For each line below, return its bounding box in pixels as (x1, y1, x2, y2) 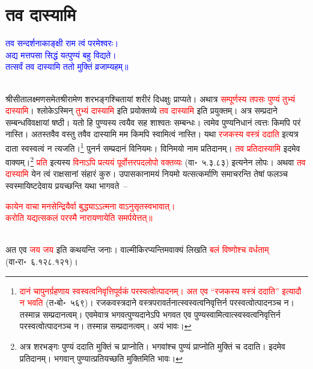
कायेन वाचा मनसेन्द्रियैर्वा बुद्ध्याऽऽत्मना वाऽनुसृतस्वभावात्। (5, 199, 175, 212)
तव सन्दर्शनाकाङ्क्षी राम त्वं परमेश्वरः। (5, 37, 119, 49)
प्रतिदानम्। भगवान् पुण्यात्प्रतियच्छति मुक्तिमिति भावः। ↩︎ (19, 352, 183, 364)
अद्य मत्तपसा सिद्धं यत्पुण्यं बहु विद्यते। (5, 48, 117, 61)
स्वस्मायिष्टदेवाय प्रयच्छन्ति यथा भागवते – (5, 179, 128, 191)
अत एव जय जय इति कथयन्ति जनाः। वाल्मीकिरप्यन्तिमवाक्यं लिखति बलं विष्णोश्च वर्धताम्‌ (5, 243, 269, 256)
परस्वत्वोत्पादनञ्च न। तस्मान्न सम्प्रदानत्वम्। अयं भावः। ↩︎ (19, 320, 192, 332)
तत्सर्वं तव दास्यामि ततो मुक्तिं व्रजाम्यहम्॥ (5, 60, 129, 73)
